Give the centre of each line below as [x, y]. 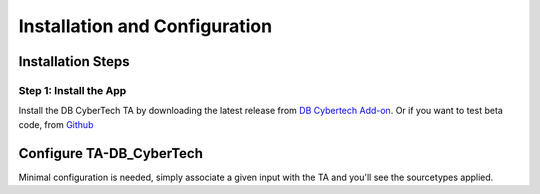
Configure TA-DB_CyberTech [111, 153]
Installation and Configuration [145, 26]
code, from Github [56, 124]
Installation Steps [74, 61]
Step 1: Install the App [72, 90]
